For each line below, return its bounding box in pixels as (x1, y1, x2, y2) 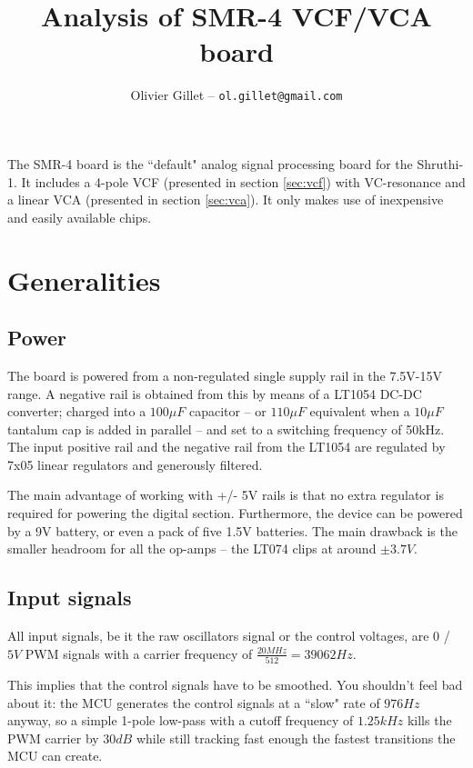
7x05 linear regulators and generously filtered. (7, 454, 263, 474)
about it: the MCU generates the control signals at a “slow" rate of (7, 693, 380, 712)
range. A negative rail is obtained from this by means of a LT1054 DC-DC (7, 384, 422, 403)
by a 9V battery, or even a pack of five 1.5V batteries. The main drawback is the (7, 521, 458, 540)
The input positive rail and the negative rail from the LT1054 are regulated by (7, 437, 446, 456)
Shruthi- (417, 154, 464, 173)
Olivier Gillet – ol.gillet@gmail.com (130, 85, 343, 105)
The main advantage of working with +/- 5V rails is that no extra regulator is (7, 485, 444, 504)
